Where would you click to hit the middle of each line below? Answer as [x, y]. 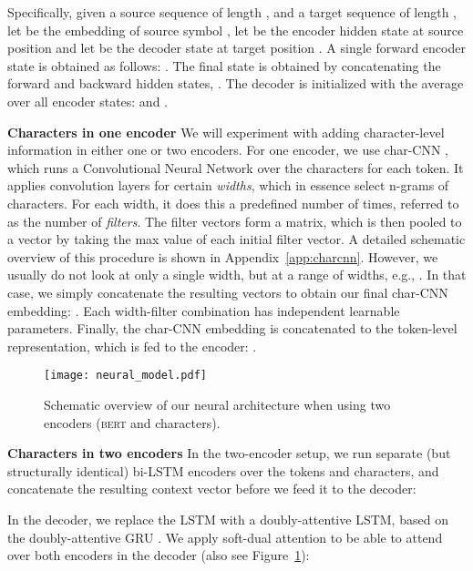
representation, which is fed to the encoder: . [132, 346]
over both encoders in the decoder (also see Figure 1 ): [159, 555]
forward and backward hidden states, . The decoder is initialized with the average [236, 83]
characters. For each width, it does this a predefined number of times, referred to [233, 203]
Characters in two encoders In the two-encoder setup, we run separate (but [229, 453]
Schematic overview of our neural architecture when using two [217, 404]
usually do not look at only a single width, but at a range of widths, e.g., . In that [237, 275]
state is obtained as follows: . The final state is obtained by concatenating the [224, 65]
